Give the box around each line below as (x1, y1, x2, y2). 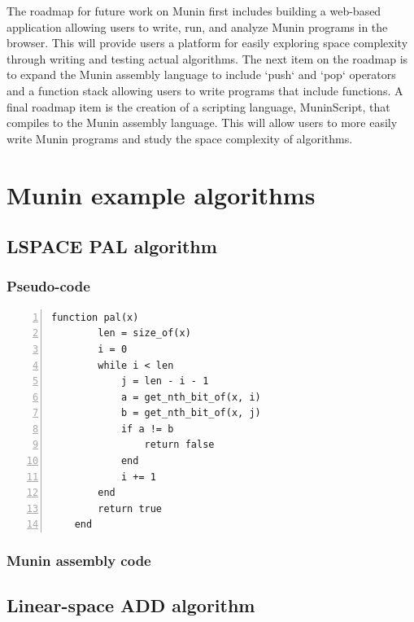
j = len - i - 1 (120, 375, 209, 388)
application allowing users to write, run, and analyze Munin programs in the (7, 18, 388, 35)
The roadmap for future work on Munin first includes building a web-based (7, 2, 381, 19)
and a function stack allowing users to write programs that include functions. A (7, 81, 403, 99)
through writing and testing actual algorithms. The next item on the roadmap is (7, 50, 408, 67)
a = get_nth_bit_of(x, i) (120, 391, 261, 403)
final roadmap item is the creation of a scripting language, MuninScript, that (7, 98, 390, 115)
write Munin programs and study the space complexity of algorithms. (7, 129, 353, 147)
